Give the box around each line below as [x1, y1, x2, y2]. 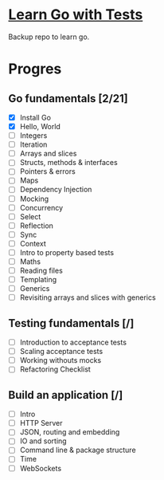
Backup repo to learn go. [8, 32, 90, 41]
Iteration [19, 140, 48, 149]
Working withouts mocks [19, 356, 102, 365]
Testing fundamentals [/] [8, 317, 135, 330]
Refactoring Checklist [19, 364, 92, 374]
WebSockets [19, 463, 62, 473]
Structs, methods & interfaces [19, 158, 118, 167]
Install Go [19, 112, 52, 122]
